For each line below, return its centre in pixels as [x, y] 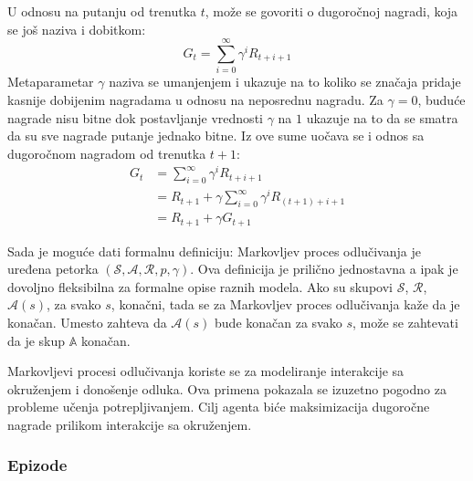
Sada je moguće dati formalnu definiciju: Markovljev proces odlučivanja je [214, 251]
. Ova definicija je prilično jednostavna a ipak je [324, 269]
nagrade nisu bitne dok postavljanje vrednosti [135, 117]
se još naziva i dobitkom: [77, 29]
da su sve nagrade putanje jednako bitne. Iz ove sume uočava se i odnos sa [216, 136]
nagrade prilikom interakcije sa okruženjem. [130, 424]
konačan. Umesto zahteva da [87, 322]
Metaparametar [51, 82]
